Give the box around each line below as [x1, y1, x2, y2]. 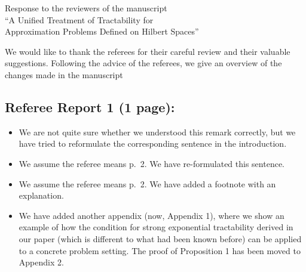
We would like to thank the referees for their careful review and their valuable [5, 45, 290, 57]
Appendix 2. [19, 256, 64, 268]
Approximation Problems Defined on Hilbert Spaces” [5, 25, 199, 38]
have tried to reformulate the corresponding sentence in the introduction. [19, 137, 287, 150]
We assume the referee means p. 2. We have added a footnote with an [19, 177, 276, 190]
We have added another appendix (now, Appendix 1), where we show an [19, 209, 284, 221]
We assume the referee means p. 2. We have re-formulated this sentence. [19, 157, 284, 169]
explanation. [19, 189, 64, 202]
